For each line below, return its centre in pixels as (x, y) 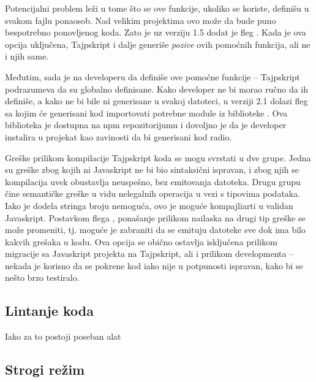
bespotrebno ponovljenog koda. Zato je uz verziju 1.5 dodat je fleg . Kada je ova (156, 32)
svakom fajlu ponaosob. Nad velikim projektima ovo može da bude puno (141, 20)
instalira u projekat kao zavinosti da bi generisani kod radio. (118, 136)
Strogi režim (45, 369)
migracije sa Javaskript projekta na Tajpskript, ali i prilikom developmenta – (149, 254)
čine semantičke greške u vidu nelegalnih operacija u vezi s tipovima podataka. (153, 193)
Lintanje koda (49, 311)
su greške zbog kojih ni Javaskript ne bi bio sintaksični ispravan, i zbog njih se (152, 170)
